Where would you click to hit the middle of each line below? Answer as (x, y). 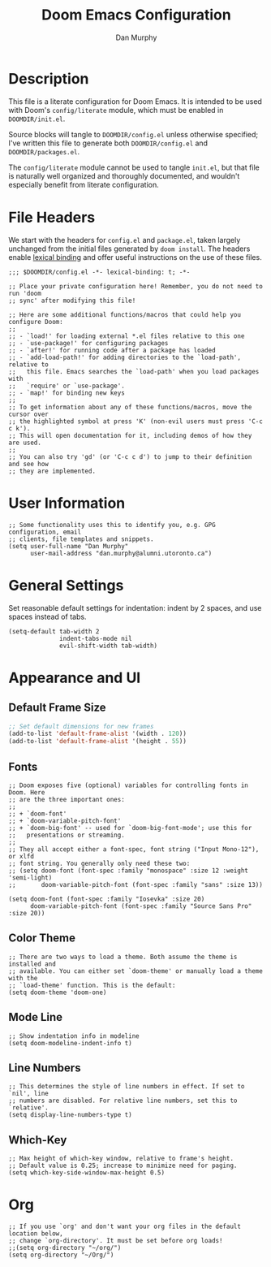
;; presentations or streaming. (67, 835)
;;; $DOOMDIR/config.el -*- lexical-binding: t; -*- (99, 272)
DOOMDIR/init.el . (37, 119)
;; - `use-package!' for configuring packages (88, 343)
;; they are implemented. (52, 471)
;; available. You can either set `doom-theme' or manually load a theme (136, 971)
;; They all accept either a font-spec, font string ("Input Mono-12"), (134, 849)
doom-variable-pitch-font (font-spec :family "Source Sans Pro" (141, 906)
